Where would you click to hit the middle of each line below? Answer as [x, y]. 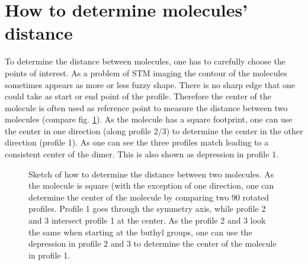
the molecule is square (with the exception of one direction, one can [151, 185]
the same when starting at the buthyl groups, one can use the [140, 232]
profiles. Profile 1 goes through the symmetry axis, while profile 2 [147, 209]
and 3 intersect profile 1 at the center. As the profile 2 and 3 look [147, 220]
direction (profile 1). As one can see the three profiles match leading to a [137, 142]
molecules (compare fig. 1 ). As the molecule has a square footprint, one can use [149, 119]
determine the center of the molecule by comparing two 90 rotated [149, 197]
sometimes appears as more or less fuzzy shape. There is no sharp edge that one [150, 84]
